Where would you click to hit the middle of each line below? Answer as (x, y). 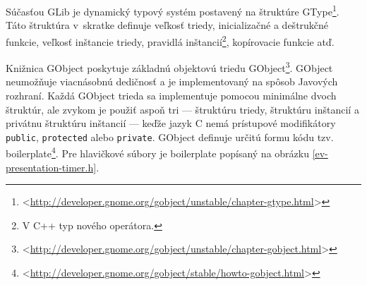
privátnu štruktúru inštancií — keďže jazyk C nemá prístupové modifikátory (171, 123)
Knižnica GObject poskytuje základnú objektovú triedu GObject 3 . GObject (169, 67)
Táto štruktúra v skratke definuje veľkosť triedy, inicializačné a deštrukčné (167, 25)
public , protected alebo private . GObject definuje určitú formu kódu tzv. (170, 137)
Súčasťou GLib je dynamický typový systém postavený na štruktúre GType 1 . (173, 10)
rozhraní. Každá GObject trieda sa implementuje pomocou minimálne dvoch (171, 95)
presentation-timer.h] (51, 167)
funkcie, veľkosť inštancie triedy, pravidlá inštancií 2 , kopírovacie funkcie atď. (170, 40)
